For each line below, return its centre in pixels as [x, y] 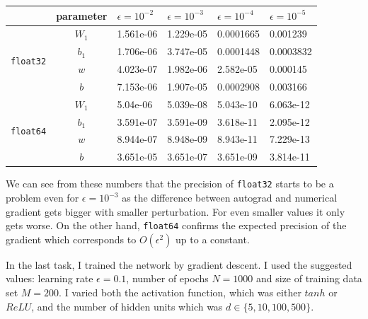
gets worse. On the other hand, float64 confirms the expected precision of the [176, 225]
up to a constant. [213, 239]
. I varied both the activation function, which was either [180, 292]
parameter [82, 15]
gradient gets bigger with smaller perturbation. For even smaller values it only [176, 211]
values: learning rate [50, 278]
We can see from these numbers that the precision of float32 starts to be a [170, 184]
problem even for [42, 197]
